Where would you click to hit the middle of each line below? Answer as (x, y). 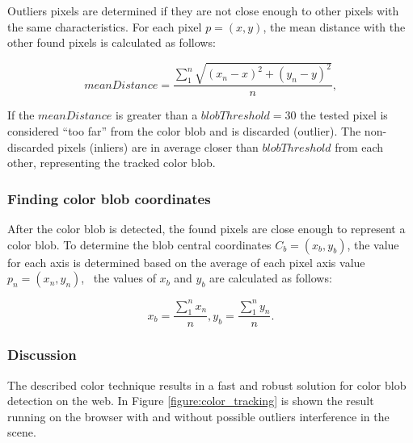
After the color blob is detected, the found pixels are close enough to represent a (206, 228)
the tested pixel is (344, 115)
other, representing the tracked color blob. (112, 163)
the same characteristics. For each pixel (105, 26)
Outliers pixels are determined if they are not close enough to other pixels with (203, 10)
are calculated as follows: (271, 278)
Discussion (42, 355)
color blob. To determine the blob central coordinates (139, 244)
